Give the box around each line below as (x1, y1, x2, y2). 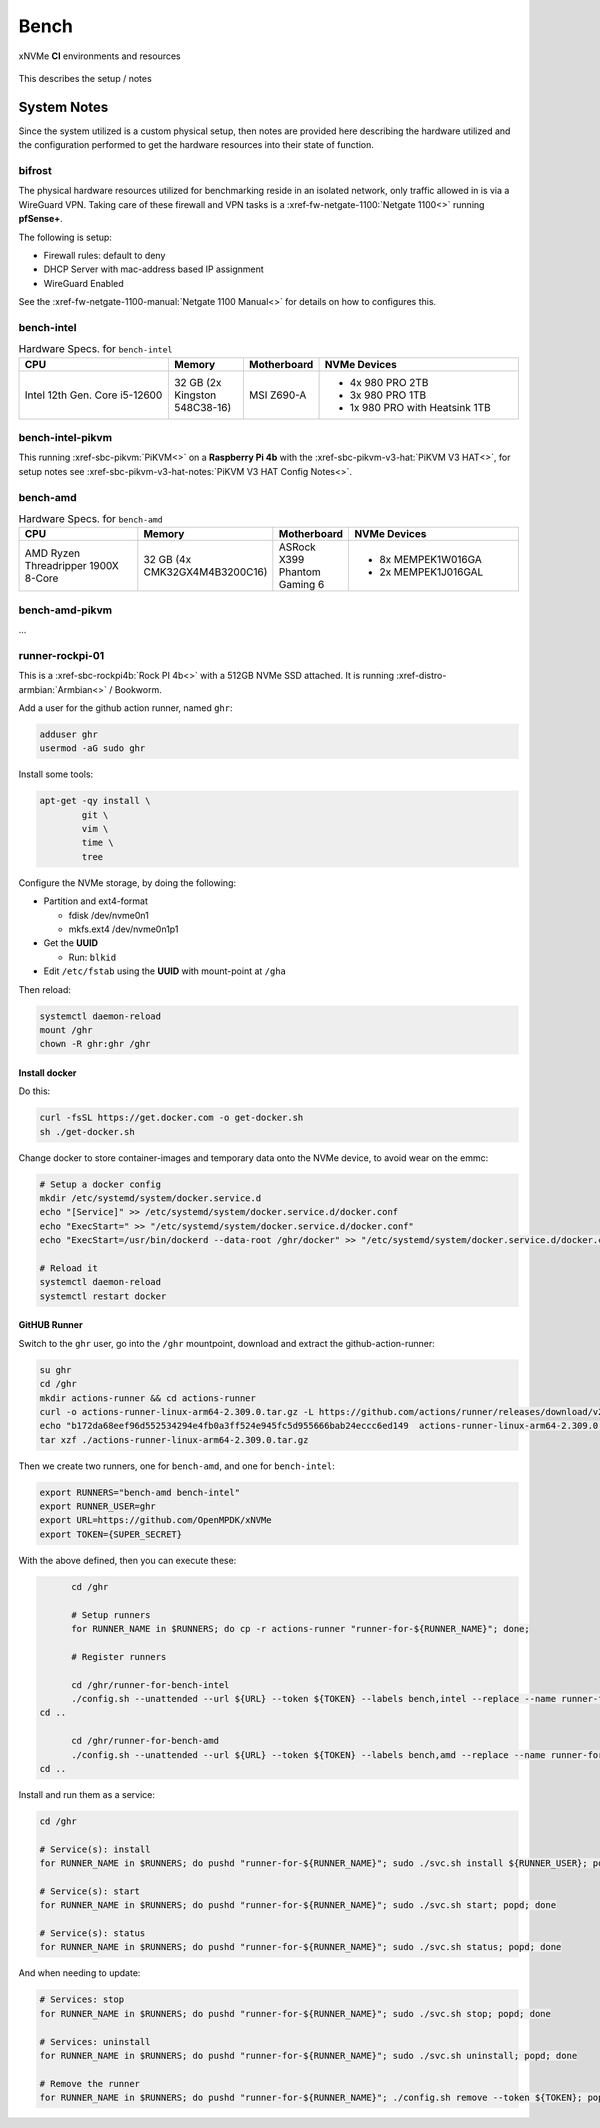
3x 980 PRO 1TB (349, 388, 427, 402)
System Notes (18, 98, 109, 115)
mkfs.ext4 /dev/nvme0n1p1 (68, 923, 179, 935)
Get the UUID (43, 937, 99, 949)
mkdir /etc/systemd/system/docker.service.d (39, 1193, 262, 1204)
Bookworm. (114, 683, 162, 695)
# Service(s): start (39, 1885, 140, 1897)
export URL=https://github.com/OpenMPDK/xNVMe (39, 1515, 272, 1526)
